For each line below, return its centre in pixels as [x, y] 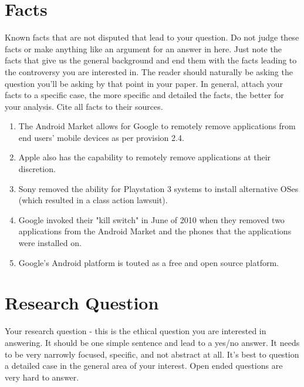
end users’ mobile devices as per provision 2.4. [101, 137]
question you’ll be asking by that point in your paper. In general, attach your [144, 83]
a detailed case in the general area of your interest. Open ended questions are [144, 366]
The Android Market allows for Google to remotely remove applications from [157, 126]
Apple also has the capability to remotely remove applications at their [145, 157]
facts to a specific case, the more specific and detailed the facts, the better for [144, 95]
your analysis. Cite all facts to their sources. [84, 106]
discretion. [37, 169]
